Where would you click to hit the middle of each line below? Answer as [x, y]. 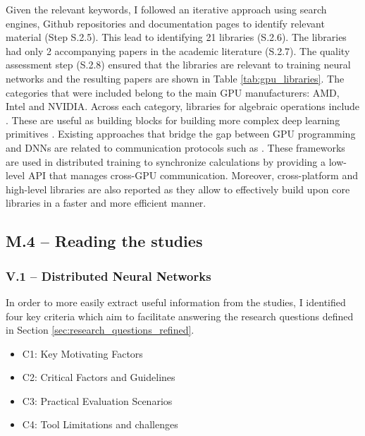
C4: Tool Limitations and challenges [100, 424]
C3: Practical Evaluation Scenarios [97, 400]
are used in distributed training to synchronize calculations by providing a [166, 161]
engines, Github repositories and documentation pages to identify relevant [165, 23]
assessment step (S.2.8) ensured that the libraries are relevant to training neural [178, 65]
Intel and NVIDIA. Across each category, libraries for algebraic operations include [183, 106]
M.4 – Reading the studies [104, 241]
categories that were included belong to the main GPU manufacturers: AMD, [173, 92]
